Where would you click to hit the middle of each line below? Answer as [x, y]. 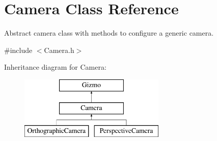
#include [18, 50]
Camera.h [59, 50]
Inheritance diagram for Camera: [55, 67]
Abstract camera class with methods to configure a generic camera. [109, 33]
